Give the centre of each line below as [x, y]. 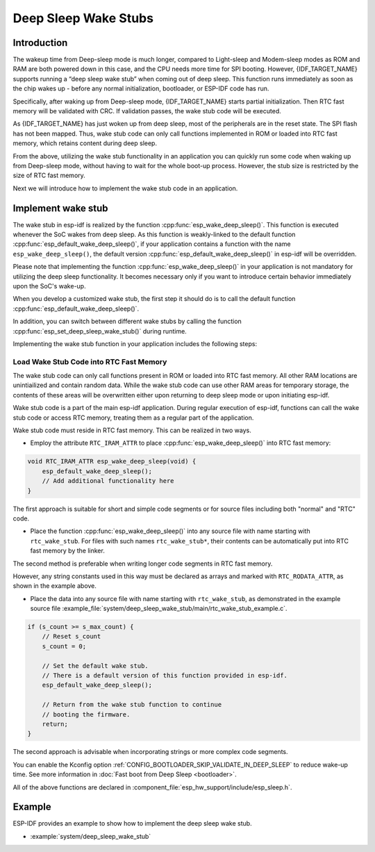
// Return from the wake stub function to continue [132, 705]
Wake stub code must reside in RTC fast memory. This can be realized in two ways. [132, 430]
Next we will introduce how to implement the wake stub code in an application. [125, 188]
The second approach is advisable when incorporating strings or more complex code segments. [150, 752]
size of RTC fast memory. [49, 175]
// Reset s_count [72, 637]
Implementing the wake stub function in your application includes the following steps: [135, 343]
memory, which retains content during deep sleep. [85, 143]
